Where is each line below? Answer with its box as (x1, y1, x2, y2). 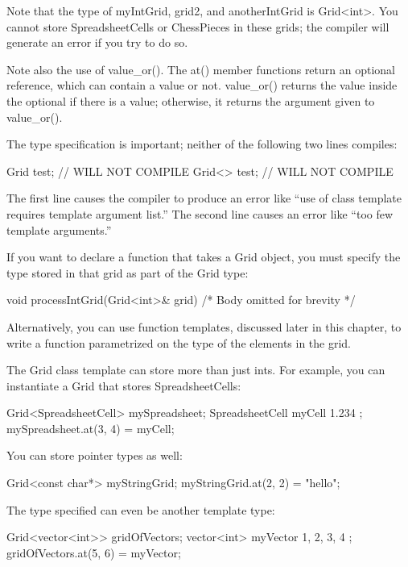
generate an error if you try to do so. (6, 34, 188, 51)
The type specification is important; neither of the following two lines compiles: (6, 135, 398, 152)
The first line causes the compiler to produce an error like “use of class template (6, 190, 402, 206)
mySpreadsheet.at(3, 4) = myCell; (6, 419, 175, 436)
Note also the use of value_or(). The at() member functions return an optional (6, 60, 395, 77)
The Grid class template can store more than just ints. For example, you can (6, 361, 385, 378)
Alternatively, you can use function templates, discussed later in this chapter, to (6, 318, 402, 335)
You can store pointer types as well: (6, 447, 183, 464)
